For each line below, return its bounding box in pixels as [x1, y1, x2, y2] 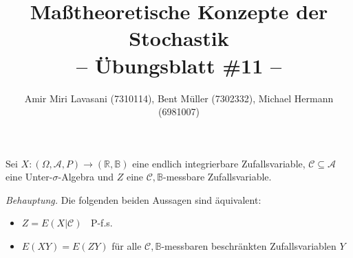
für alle [111, 239, 142, 253]
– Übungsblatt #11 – [76, 51, 282, 79]
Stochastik [129, 24, 229, 52]
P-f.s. [90, 215, 113, 230]
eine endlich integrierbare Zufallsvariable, [132, 156, 306, 170]
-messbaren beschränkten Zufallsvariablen [161, 239, 336, 253]
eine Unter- [6, 169, 53, 184]
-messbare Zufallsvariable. [163, 169, 272, 184]
